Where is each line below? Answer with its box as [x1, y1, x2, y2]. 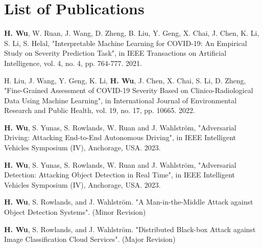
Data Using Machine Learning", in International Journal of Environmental [4, 95, 237, 105]
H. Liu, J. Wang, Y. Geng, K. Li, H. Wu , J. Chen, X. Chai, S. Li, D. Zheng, [4, 75, 246, 85]
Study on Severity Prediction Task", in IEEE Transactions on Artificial [4, 48, 227, 58]
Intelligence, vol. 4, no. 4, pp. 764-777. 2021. [4, 57, 142, 68]
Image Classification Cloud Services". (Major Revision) [4, 234, 176, 244]
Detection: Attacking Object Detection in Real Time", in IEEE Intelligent [4, 169, 235, 180]
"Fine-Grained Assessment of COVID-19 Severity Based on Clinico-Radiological [4, 85, 253, 96]
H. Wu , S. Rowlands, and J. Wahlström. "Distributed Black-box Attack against [4, 223, 256, 234]
